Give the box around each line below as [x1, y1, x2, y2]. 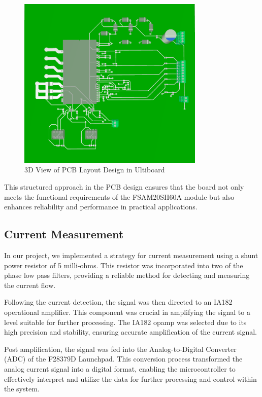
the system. [4, 383, 40, 394]
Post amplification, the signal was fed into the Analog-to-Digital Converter [4, 343, 237, 354]
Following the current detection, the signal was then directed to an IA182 [4, 297, 233, 307]
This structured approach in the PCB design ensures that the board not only [4, 182, 244, 192]
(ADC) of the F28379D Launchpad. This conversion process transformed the [4, 353, 243, 364]
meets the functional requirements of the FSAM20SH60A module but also [4, 191, 235, 202]
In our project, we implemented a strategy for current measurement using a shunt [4, 249, 258, 260]
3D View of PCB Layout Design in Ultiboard [24, 164, 165, 175]
